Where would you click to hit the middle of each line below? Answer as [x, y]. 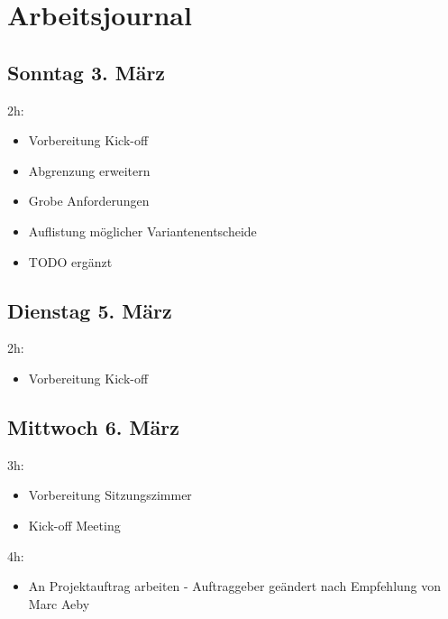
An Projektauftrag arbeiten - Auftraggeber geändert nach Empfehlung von [235, 586]
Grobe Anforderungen [89, 201]
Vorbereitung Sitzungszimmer [110, 495]
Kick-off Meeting [74, 525]
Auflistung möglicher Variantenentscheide [142, 231]
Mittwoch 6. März [93, 426]
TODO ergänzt [70, 261]
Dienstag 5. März [90, 310]
